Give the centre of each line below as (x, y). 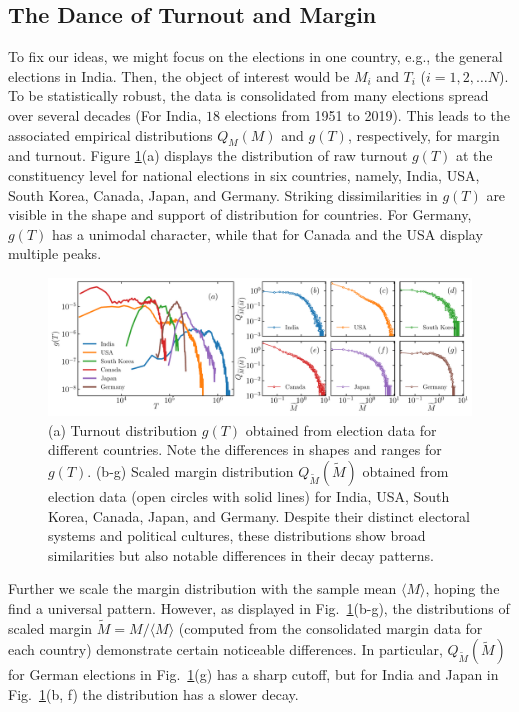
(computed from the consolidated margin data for (330, 627)
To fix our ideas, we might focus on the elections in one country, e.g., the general (255, 56)
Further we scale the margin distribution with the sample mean (202, 588)
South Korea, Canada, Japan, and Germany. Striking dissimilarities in (223, 194)
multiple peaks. (55, 253)
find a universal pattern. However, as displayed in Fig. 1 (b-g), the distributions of (259, 607)
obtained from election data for (341, 429)
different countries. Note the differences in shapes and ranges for (245, 449)
